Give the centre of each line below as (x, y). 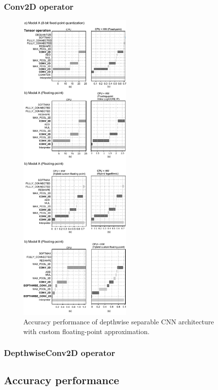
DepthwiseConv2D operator (59, 353)
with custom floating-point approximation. (86, 331)
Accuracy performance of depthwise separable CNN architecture (119, 322)
